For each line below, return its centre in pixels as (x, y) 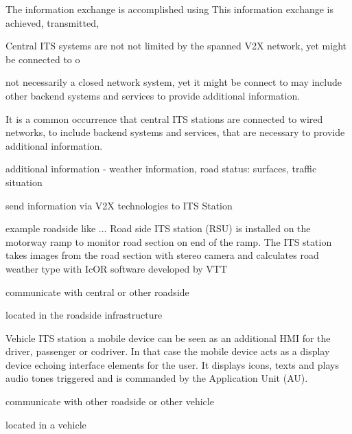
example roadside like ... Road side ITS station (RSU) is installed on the (158, 228)
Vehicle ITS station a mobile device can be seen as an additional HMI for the (168, 338)
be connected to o (43, 59)
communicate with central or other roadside (97, 292)
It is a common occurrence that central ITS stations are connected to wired (164, 118)
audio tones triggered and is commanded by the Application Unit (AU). (157, 378)
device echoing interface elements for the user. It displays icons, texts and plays (172, 364)
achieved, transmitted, (52, 22)
